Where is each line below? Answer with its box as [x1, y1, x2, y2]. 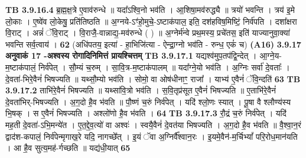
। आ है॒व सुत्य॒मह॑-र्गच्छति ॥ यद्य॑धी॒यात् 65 [5, 142, 131, 154]
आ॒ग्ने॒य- [259, 49, 282, 62]
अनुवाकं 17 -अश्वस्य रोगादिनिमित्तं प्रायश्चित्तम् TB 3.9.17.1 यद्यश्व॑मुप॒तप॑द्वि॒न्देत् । [5, 49, 257, 62]
